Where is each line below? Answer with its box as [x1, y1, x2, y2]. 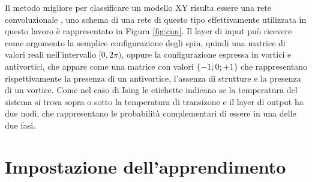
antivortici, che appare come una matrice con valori [5, 59, 194, 72]
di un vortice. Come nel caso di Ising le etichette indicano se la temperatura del [5, 83, 298, 96]
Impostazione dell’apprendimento [5, 154, 286, 178]
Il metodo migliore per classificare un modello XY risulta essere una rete [5, 1, 271, 13]
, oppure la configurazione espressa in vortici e [121, 48, 292, 61]
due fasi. [5, 118, 36, 131]
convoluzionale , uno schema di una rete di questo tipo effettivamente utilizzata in [5, 13, 307, 25]
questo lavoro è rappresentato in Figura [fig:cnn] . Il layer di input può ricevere [5, 25, 292, 37]
